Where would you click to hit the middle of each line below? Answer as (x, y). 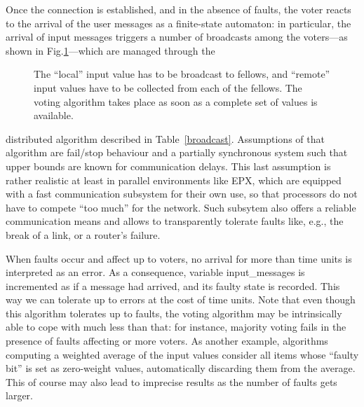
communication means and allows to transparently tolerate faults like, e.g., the (175, 221)
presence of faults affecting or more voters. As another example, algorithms (167, 341)
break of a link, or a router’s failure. (83, 234)
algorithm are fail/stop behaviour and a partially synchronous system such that (177, 152)
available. (54, 115)
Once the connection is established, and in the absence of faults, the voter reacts (178, 9)
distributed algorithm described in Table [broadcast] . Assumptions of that (165, 138)
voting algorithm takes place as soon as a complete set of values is (176, 101)
